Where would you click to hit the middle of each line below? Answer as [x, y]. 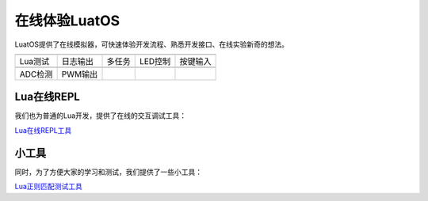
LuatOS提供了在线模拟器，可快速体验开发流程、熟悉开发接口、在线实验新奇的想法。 [152, 44]
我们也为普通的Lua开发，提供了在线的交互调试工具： [101, 116]
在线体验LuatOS [67, 21]
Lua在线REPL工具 [43, 130]
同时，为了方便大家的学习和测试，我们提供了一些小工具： [108, 172]
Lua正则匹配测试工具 [49, 187]
